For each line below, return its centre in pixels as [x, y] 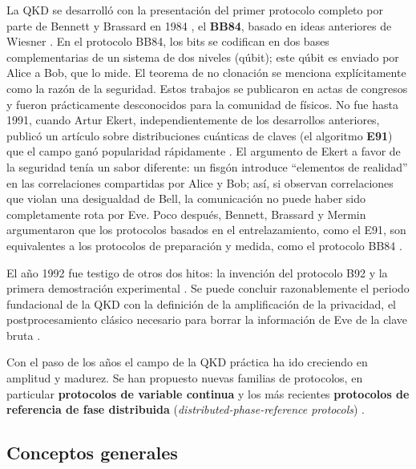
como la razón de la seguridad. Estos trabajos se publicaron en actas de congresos [207, 88]
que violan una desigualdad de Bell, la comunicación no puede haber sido [186, 198]
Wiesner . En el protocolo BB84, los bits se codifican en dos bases [168, 41]
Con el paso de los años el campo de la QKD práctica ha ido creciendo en [187, 362]
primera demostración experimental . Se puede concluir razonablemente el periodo [208, 288]
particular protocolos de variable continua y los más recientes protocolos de [208, 393]
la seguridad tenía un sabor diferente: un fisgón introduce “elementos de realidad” [207, 166]
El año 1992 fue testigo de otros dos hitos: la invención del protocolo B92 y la [197, 272]
